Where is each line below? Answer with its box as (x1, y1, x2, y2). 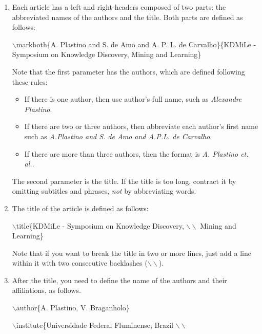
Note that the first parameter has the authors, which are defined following (12, 66, 245, 77)
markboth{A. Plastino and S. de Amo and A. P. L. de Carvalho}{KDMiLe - (16, 39, 256, 49)
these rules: (12, 76, 48, 87)
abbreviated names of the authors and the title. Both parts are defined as (12, 11, 243, 22)
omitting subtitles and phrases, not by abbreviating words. (12, 185, 196, 196)
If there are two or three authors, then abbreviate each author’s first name (24, 121, 258, 132)
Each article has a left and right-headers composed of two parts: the (12, 2, 226, 12)
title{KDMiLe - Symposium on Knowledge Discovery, (16, 220, 184, 231)
